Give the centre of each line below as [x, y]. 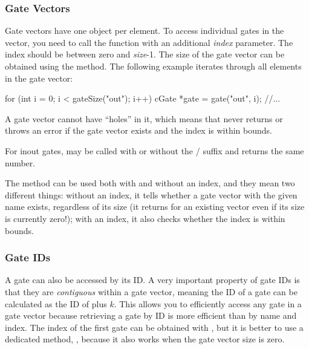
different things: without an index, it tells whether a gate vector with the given [151, 194]
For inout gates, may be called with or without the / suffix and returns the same [154, 150]
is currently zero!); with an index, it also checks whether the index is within [145, 218]
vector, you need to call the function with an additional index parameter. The [149, 42]
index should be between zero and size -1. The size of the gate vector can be [145, 54]
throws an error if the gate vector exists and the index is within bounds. [138, 130]
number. [20, 162]
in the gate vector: [39, 78]
